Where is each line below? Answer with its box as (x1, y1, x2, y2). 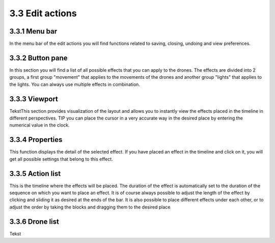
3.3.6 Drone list (9, 217, 60, 226)
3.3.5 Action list (9, 169, 61, 178)
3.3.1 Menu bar (9, 27, 58, 36)
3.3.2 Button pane (9, 53, 68, 62)
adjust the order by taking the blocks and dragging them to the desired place (9, 204, 171, 210)
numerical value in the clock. (9, 122, 70, 128)
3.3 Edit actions (9, 8, 77, 19)
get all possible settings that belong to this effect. (9, 156, 113, 162)
